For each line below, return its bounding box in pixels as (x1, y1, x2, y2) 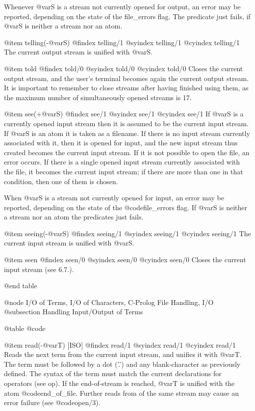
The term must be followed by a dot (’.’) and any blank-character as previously (4, 358, 241, 369)
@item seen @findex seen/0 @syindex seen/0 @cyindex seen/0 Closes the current (4, 254, 246, 265)
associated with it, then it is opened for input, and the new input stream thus (4, 137, 238, 148)
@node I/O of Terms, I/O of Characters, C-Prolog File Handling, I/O (4, 297, 214, 307)
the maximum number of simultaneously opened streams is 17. (4, 92, 192, 102)
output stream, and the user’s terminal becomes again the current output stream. (4, 73, 249, 83)
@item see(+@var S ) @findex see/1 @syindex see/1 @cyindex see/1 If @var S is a (4, 109, 244, 119)
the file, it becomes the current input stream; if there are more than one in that (4, 166, 243, 176)
